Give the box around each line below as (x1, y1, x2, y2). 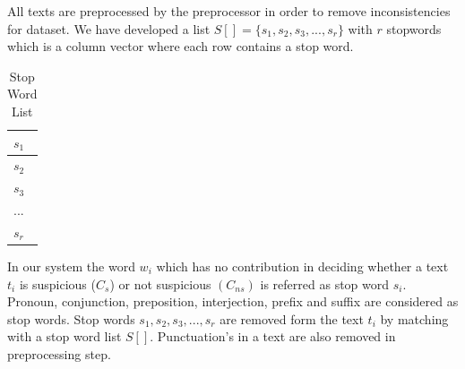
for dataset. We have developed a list (7, 19, 211, 38)
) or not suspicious (109, 274, 211, 293)
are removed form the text (220, 309, 364, 328)
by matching (380, 309, 449, 328)
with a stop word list (7, 327, 122, 346)
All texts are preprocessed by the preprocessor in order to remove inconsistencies (7, 2, 451, 20)
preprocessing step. (7, 345, 111, 363)
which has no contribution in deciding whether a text (156, 257, 449, 276)
